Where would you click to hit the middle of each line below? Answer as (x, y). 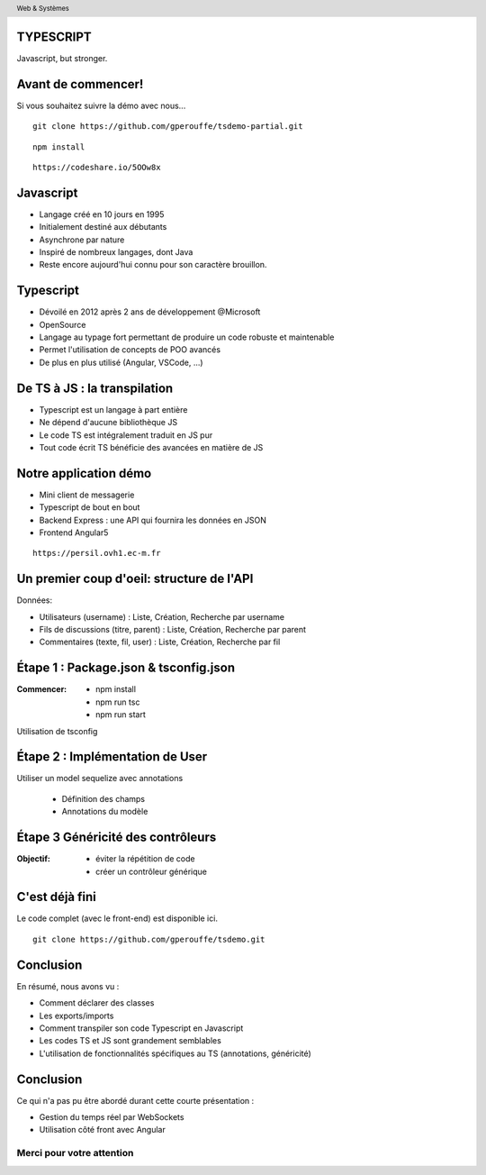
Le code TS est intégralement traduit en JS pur (126, 435)
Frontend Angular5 (74, 533)
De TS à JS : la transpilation (95, 388)
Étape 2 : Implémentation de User (112, 757)
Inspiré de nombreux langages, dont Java (116, 252)
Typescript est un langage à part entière (113, 409)
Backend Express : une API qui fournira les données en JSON (153, 520)
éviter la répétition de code (145, 859)
